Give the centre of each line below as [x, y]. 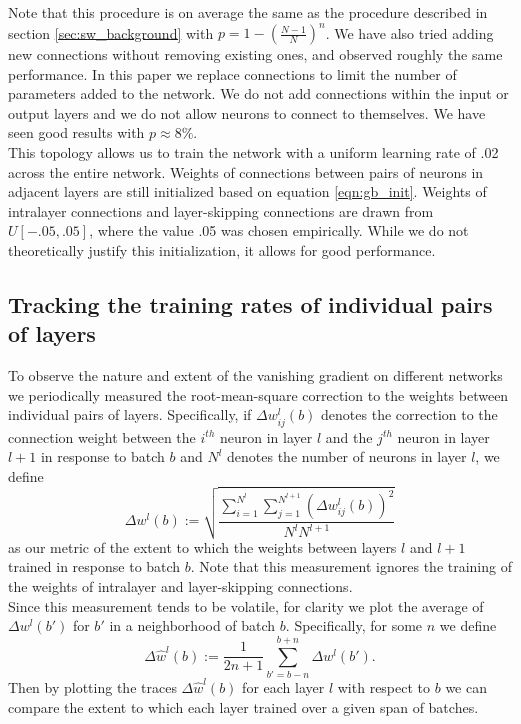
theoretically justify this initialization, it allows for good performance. [222, 250]
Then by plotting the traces [92, 686]
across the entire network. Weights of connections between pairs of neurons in [246, 171]
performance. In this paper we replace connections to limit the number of [232, 73]
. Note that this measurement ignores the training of [351, 566]
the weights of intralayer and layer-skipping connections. [180, 586]
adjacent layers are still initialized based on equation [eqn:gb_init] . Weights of [247, 191]
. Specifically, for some [354, 625]
